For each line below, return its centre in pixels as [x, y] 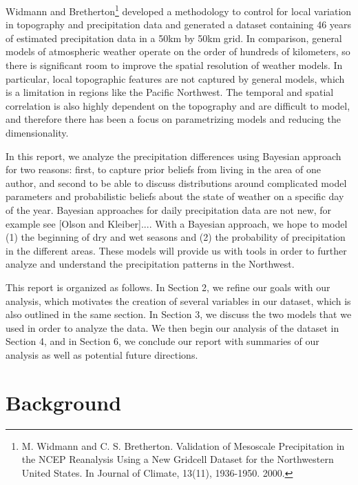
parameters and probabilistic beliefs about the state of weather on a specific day [175, 196]
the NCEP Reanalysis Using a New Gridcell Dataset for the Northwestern [178, 459]
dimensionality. [37, 132]
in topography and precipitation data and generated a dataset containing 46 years [179, 24]
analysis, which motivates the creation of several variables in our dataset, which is [178, 300]
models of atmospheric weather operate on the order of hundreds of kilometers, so [178, 51]
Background [64, 402]
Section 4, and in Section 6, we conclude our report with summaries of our [162, 341]
